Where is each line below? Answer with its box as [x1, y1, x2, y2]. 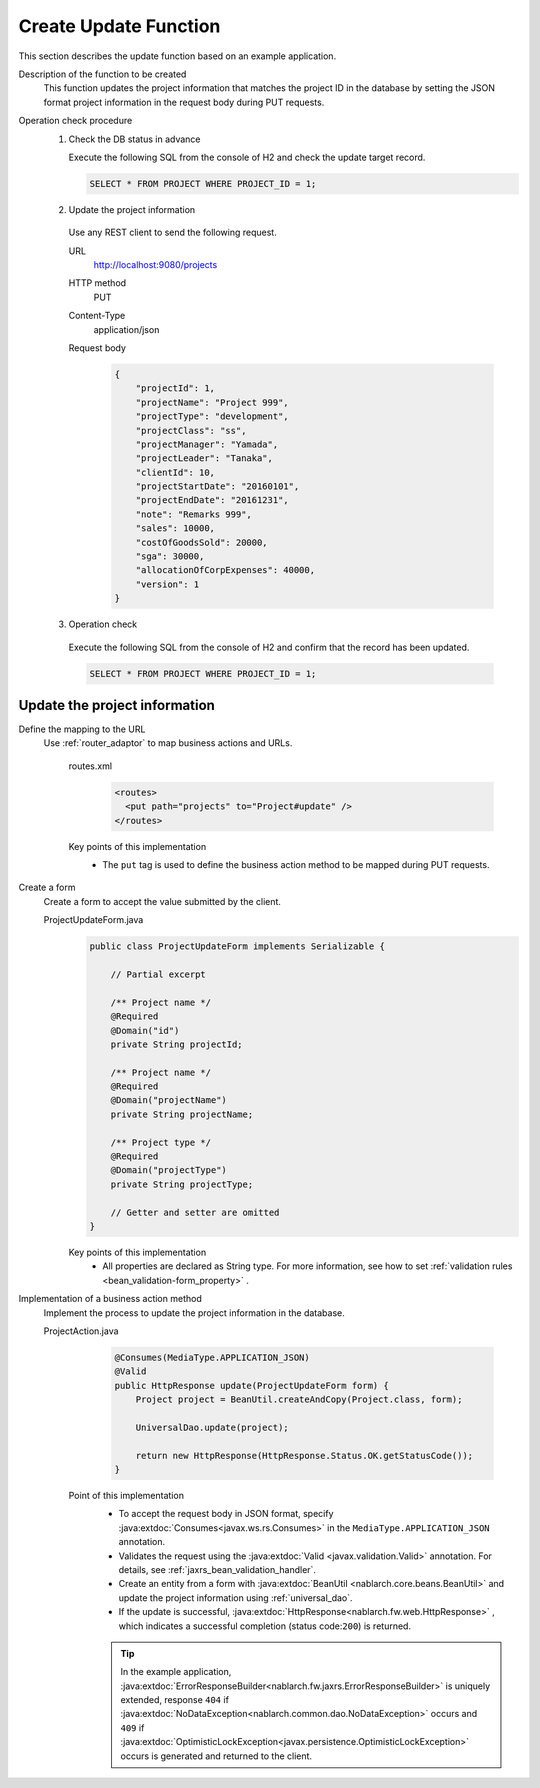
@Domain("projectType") [110, 1165, 227, 1176]
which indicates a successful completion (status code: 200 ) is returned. [118, 1620, 412, 1632]
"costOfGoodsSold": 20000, [135, 536, 269, 548]
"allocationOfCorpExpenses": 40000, [135, 565, 315, 576]
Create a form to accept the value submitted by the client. [43, 895, 282, 907]
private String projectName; [110, 1108, 254, 1120]
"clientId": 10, [135, 466, 215, 478]
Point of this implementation [68, 1490, 185, 1501]
